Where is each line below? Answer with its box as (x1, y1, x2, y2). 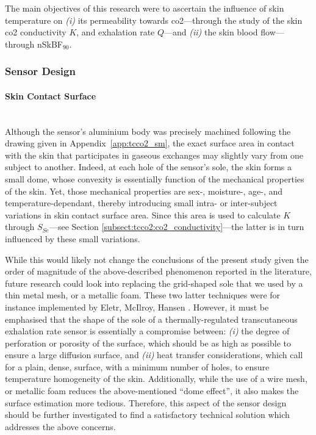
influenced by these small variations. (5, 232, 140, 245)
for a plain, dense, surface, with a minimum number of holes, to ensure (5, 360, 270, 373)
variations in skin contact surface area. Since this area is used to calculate (5, 208, 281, 221)
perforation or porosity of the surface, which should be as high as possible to (5, 336, 291, 349)
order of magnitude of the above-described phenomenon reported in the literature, (5, 265, 312, 278)
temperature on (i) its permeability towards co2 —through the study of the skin (5, 13, 303, 26)
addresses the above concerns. (5, 420, 116, 433)
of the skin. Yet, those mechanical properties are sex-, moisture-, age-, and (5, 184, 283, 197)
